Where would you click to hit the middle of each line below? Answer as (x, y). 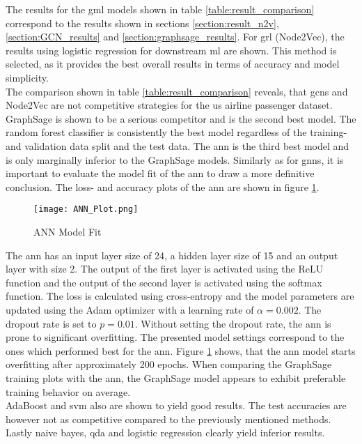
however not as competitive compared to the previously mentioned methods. (168, 419)
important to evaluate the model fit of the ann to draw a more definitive (160, 173)
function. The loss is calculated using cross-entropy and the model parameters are (180, 296)
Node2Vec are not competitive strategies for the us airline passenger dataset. (169, 105)
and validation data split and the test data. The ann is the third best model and (178, 145)
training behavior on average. (68, 391)
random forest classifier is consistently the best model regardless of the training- (176, 132)
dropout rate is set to (51, 323)
